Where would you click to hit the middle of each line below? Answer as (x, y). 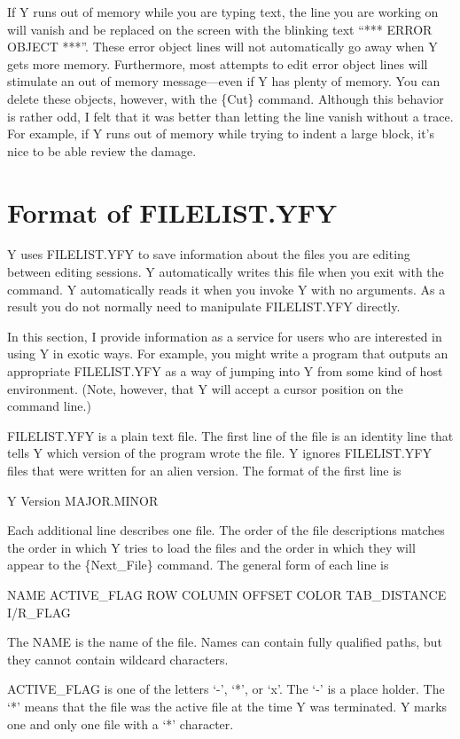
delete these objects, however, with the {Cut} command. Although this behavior (226, 98)
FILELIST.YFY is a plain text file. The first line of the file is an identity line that (230, 435)
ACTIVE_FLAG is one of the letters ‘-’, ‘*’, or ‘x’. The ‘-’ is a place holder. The (226, 689)
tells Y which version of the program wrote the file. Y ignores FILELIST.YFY (219, 453)
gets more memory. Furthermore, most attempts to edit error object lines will (218, 63)
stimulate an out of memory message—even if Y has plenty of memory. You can (224, 81)
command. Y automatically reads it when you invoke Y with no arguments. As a (226, 289)
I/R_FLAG (39, 612)
